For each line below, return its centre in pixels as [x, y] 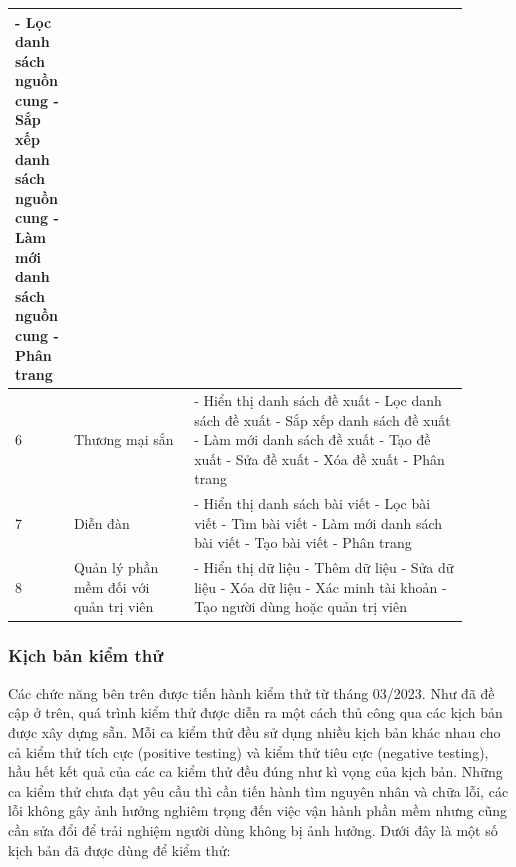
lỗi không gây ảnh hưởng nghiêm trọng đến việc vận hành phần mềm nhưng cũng [258, 810]
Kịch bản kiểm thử [86, 655]
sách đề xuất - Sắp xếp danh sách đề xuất [322, 419]
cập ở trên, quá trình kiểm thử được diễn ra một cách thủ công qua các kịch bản [255, 712]
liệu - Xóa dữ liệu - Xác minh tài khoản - [320, 586]
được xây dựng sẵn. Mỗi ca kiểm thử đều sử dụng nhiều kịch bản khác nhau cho [254, 731]
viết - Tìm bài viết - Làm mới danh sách [318, 522]
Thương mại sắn [123, 439]
